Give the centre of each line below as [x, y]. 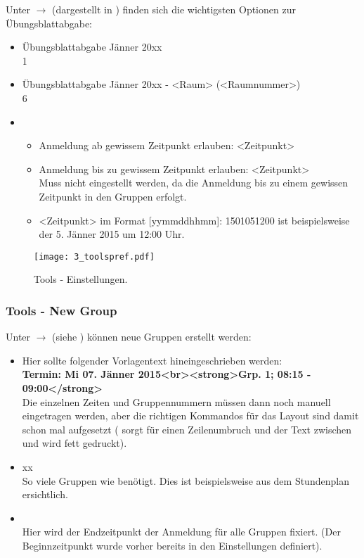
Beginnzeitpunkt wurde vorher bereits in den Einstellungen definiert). [172, 545]
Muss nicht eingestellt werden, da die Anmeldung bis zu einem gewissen [194, 183]
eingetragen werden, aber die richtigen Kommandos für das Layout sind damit [190, 416]
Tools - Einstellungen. [81, 279]
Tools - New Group [61, 310]
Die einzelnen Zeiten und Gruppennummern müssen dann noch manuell [176, 401]
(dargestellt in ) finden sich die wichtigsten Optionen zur [174, 9]
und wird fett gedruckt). [74, 443]
